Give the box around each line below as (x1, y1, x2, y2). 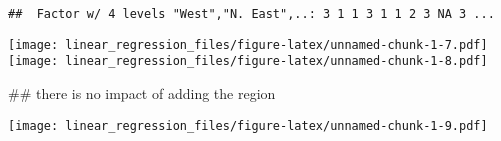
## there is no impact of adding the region (8, 82, 276, 103)
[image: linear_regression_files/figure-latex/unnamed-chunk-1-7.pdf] (8, 37, 488, 52)
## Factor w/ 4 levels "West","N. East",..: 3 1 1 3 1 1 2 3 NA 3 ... (8, 7, 495, 21)
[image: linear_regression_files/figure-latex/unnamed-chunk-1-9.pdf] (8, 118, 488, 133)
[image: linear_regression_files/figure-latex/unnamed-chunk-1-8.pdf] (8, 54, 488, 69)
